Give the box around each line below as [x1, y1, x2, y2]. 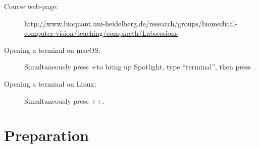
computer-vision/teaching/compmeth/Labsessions [24, 28, 178, 38]
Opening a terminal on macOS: [4, 44, 101, 55]
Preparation [4, 125, 89, 145]
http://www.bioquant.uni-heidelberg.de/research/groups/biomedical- [24, 18, 237, 28]
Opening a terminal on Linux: [4, 78, 96, 89]
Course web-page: [4, 1, 59, 11]
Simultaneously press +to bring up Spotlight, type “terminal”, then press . [24, 61, 255, 72]
